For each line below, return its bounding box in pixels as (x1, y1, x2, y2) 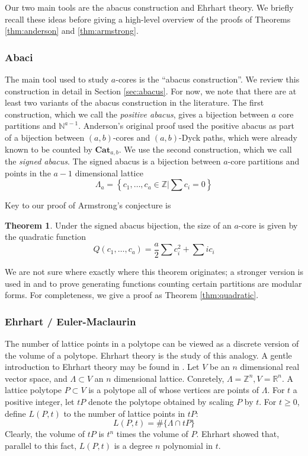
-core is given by (238, 218, 298, 231)
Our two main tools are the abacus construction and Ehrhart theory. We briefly (5, 1, 294, 13)
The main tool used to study (5, 73, 109, 85)
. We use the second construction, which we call (118, 142, 292, 155)
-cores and (113, 131, 150, 143)
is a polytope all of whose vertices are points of (88, 384, 259, 396)
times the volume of (116, 427, 188, 440)
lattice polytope (5, 384, 62, 396)
